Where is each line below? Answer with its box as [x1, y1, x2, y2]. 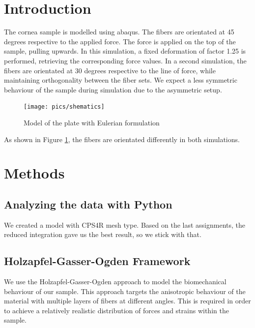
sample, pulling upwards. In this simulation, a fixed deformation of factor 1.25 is [4, 46, 246, 56]
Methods [4, 163, 65, 183]
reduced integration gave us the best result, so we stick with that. [4, 229, 201, 239]
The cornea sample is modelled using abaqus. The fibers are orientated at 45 [4, 27, 234, 37]
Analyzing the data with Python [4, 196, 172, 211]
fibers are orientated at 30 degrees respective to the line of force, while [4, 65, 216, 75]
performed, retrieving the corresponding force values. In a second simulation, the [4, 55, 247, 65]
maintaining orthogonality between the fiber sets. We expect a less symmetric [4, 75, 237, 85]
